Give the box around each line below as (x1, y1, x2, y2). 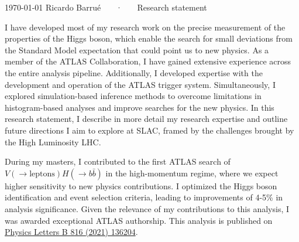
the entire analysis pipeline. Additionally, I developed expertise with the (5, 66, 263, 79)
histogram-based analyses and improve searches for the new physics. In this (5, 101, 274, 113)
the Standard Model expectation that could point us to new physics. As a (5, 43, 269, 56)
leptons (29, 169, 55, 178)
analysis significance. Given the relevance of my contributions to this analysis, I (5, 202, 290, 214)
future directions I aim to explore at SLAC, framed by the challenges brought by (5, 124, 294, 136)
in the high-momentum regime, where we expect (105, 166, 279, 179)
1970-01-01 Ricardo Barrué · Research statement (5, 1, 207, 13)
